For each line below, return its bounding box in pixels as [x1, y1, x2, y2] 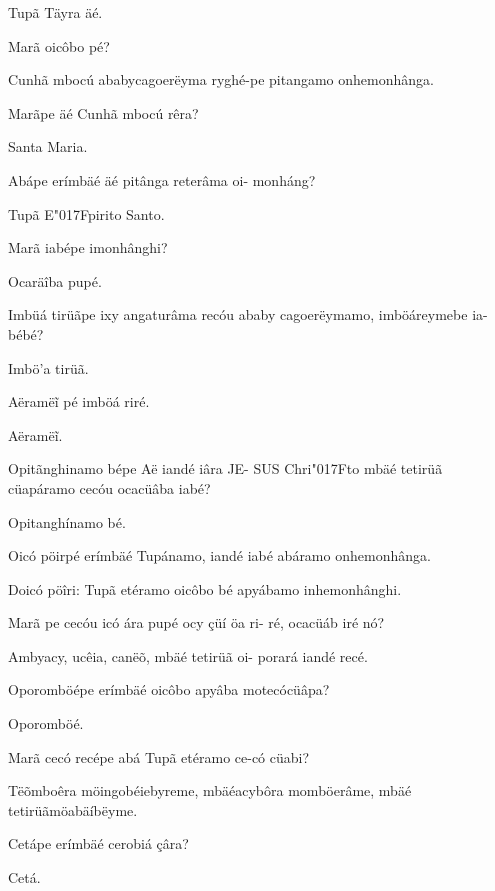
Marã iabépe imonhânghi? [8, 237, 168, 258]
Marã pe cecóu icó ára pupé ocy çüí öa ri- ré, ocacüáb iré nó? [8, 612, 385, 633]
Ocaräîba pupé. [8, 270, 102, 291]
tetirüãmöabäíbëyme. [8, 799, 138, 820]
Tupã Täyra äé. [8, 2, 103, 22]
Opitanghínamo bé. [8, 511, 126, 532]
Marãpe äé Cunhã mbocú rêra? [8, 102, 199, 123]
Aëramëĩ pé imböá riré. [8, 391, 150, 412]
